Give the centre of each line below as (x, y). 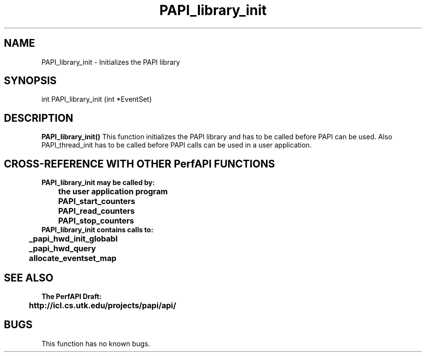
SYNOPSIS (30, 81)
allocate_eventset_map (73, 258)
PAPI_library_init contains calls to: (98, 230)
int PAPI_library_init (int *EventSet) (97, 99)
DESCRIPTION (39, 118)
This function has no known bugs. (96, 343)
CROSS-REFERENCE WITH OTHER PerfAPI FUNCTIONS (140, 164)
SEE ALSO (29, 278)
